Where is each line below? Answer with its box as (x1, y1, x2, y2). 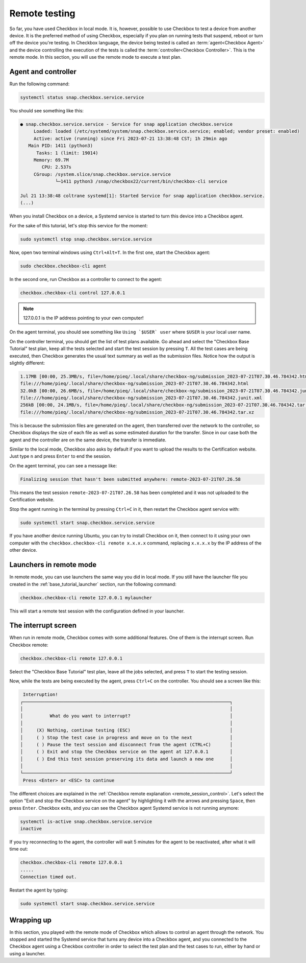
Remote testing (9, 8, 76, 19)
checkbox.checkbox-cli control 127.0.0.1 (20, 290, 125, 296)
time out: (9, 846, 28, 852)
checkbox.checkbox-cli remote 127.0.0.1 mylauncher (20, 595, 152, 600)
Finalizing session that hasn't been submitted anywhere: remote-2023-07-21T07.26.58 (20, 476, 241, 482)
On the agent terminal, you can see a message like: (9, 462, 117, 468)
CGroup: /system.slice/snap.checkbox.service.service (33, 171, 171, 177)
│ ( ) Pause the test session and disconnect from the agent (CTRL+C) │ (20, 741, 233, 747)
